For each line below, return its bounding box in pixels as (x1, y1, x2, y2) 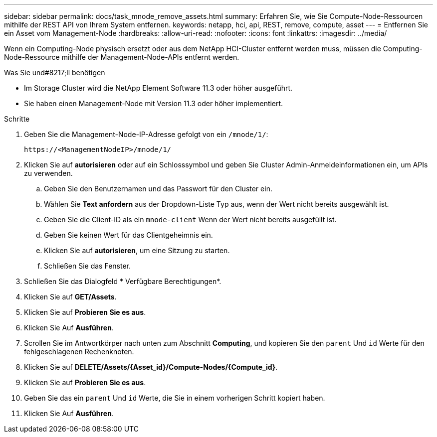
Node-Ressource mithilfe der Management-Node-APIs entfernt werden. (4, 53, 239, 61)
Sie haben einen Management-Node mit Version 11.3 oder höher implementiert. (24, 99, 283, 108)
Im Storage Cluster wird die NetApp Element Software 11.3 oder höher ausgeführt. (24, 84, 293, 92)
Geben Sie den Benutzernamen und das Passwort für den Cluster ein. (44, 184, 272, 193)
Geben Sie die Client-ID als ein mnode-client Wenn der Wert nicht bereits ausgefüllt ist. (44, 215, 337, 224)
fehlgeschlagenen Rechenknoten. (24, 347, 134, 356)
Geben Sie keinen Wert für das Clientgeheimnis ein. (44, 231, 213, 239)
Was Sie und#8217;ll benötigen (4, 68, 105, 77)
